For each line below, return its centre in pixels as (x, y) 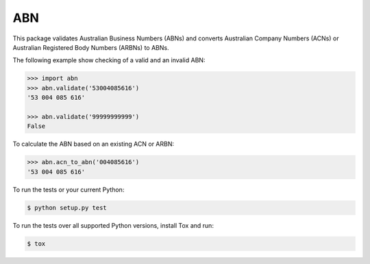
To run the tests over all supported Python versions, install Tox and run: (113, 225)
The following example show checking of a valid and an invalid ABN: (109, 60)
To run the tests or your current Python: (69, 189)
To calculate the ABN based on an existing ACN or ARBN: (94, 144)
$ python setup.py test (67, 208)
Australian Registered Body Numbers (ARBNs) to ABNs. (91, 47)
